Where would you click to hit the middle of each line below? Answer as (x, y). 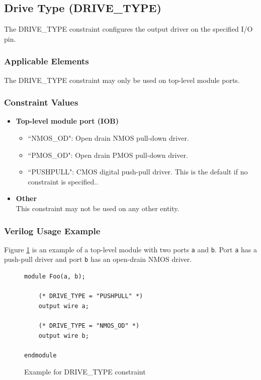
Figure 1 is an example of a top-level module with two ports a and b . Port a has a (130, 249)
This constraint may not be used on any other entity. (98, 208)
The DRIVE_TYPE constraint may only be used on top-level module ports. (122, 80)
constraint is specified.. (63, 181)
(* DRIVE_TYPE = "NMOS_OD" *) (89, 326)
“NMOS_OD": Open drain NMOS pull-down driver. (108, 138)
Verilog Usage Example (52, 230)
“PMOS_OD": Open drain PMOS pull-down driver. (108, 155)
